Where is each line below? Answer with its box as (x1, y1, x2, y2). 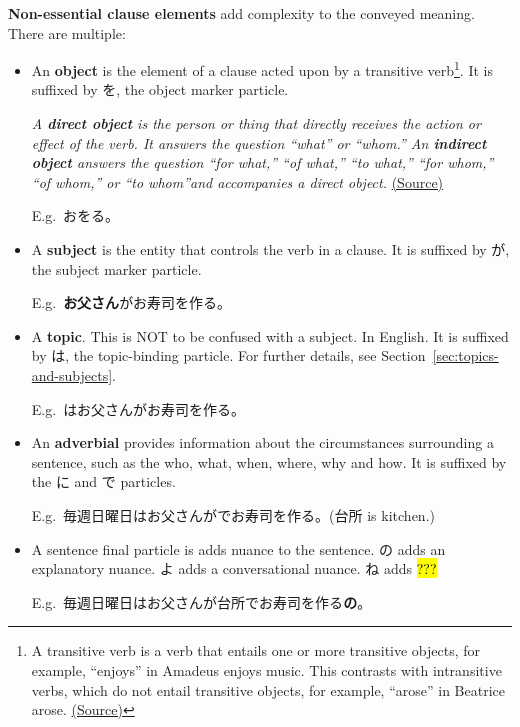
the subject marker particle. (31, 258, 202, 279)
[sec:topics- (432, 345, 499, 366)
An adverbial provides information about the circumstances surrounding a (31, 432, 494, 453)
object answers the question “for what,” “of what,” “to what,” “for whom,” (31, 152, 494, 173)
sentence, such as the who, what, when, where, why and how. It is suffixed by (31, 451, 507, 472)
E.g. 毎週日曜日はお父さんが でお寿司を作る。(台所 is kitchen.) (31, 504, 435, 525)
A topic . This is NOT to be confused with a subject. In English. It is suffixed (31, 325, 509, 346)
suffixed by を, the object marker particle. (31, 79, 289, 100)
